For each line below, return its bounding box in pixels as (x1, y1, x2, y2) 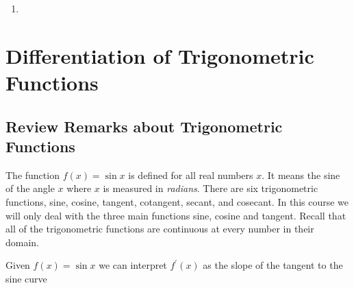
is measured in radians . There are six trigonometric (103, 181, 318, 195)
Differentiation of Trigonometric (5, 41, 314, 69)
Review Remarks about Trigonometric (5, 115, 283, 136)
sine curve (5, 271, 47, 285)
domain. (5, 235, 40, 249)
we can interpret (99, 258, 167, 272)
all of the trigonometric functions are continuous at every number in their (5, 221, 314, 236)
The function (5, 167, 60, 182)
